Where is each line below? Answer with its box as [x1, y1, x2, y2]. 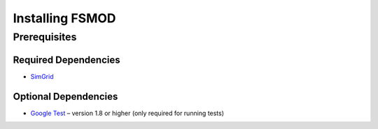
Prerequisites [13, 31, 77, 43]
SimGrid [30, 72, 54, 80]
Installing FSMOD [13, 10, 116, 26]
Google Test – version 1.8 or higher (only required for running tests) [30, 109, 224, 117]
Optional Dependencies [13, 91, 118, 103]
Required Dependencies [13, 54, 120, 66]
